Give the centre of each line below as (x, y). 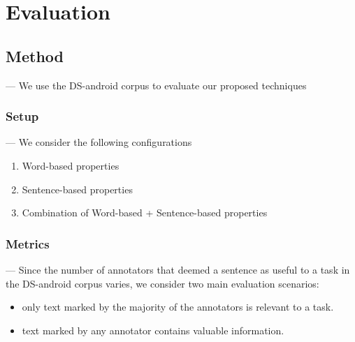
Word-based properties (71, 165)
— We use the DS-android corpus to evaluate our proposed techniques (156, 85)
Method (35, 55)
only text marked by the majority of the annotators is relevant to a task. (178, 307)
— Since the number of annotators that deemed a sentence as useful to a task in (178, 269)
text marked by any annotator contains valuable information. (153, 330)
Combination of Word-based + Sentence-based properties (145, 213)
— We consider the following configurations (99, 142)
